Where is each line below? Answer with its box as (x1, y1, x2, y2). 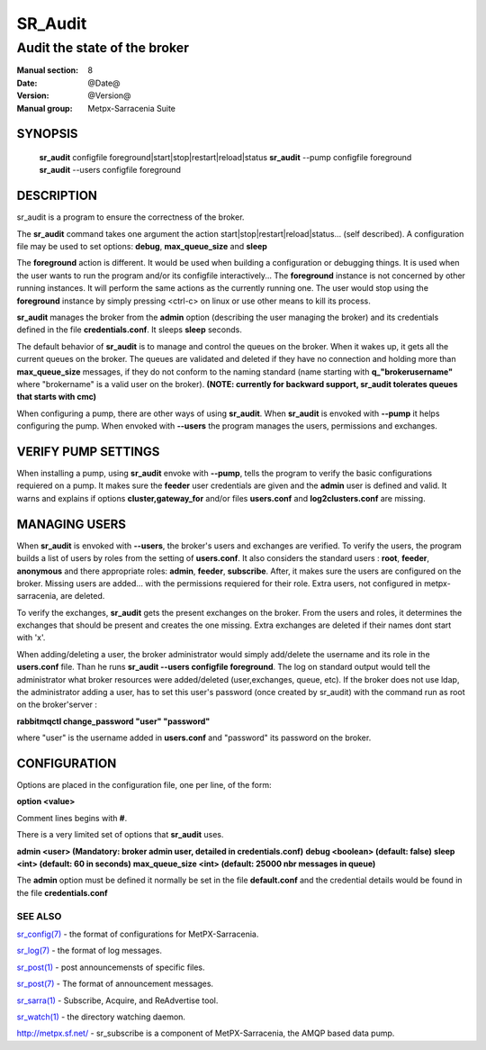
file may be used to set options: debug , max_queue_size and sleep (16, 241, 267, 252)
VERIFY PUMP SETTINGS (16, 444, 160, 459)
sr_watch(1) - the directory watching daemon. (16, 1011, 186, 1022)
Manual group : (16, 103, 73, 113)
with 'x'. (16, 632, 46, 643)
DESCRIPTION (16, 188, 98, 204)
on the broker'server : (16, 699, 98, 711)
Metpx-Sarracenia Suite (87, 103, 175, 113)
